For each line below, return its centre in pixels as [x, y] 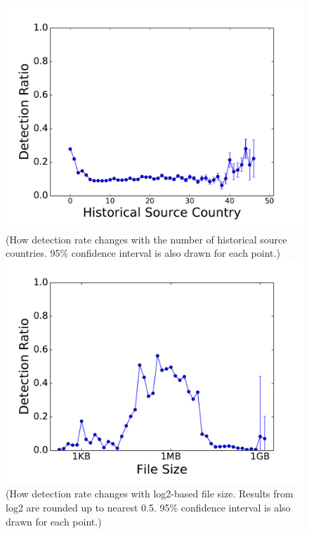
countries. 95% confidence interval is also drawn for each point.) [143, 253]
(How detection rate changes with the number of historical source [146, 239]
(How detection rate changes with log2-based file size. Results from [150, 494]
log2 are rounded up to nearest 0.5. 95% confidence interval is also [148, 507]
